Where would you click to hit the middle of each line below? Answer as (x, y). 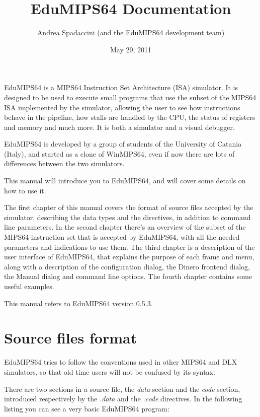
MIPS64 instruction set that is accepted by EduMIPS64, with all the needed (122, 237)
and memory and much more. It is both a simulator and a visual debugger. (119, 127)
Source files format (71, 338)
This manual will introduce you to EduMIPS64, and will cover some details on (125, 181)
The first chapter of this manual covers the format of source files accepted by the (129, 207)
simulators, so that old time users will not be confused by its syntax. (110, 371)
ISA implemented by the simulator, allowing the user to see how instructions (122, 107)
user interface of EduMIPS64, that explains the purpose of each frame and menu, (129, 257)
